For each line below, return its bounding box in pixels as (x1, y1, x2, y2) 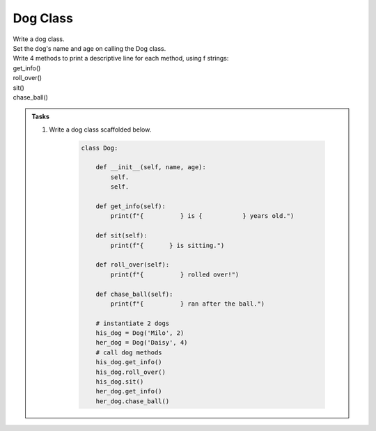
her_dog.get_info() (95, 387, 163, 395)
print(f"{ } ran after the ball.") (110, 299, 265, 308)
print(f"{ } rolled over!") (110, 270, 240, 279)
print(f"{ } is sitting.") (110, 241, 225, 249)
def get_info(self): (95, 203, 166, 210)
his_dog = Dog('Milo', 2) (95, 329, 185, 337)
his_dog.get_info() (95, 359, 163, 366)
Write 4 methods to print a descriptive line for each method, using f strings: (13, 54, 229, 63)
